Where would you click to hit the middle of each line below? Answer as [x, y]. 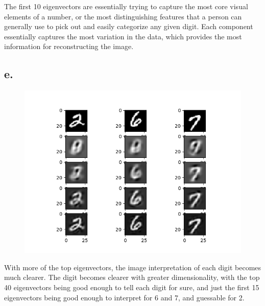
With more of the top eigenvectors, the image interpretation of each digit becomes [133, 267]
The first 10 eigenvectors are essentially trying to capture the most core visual [126, 6]
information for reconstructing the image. [69, 46]
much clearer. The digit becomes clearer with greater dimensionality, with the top [132, 277]
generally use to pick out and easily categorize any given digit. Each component [129, 26]
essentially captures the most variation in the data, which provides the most [123, 36]
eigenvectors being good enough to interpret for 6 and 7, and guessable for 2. [124, 297]
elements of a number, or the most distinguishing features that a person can [123, 16]
